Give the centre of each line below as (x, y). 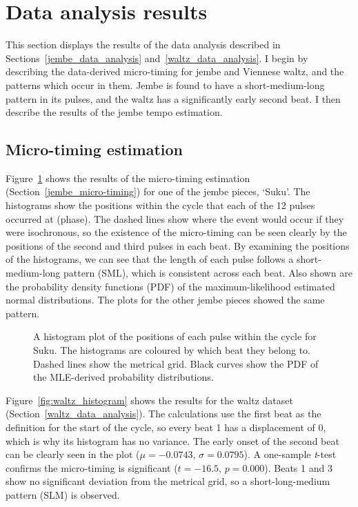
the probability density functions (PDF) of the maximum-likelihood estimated (170, 286)
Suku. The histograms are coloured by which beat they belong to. (172, 350)
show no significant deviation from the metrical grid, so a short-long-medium (168, 481)
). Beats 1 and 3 (298, 467)
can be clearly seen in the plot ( (73, 454)
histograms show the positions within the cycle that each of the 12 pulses (160, 205)
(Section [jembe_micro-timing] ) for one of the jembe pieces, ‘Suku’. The (158, 191)
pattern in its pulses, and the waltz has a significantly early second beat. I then (173, 98)
